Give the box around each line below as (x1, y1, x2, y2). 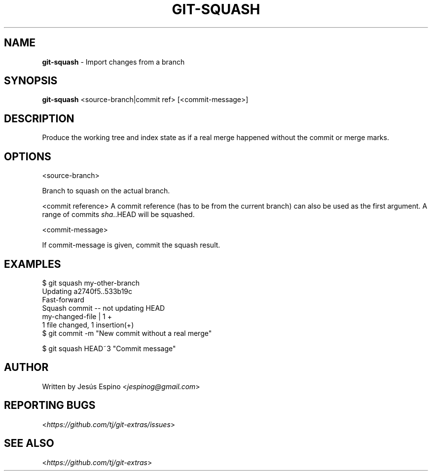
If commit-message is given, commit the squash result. (42, 241, 220, 250)
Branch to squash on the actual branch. (42, 186, 170, 195)
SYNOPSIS (4, 74, 58, 87)
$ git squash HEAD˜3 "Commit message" (42, 344, 176, 353)
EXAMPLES (4, 257, 61, 270)
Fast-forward (42, 295, 84, 304)
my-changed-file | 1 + (42, 312, 112, 321)
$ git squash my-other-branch (42, 278, 140, 287)
